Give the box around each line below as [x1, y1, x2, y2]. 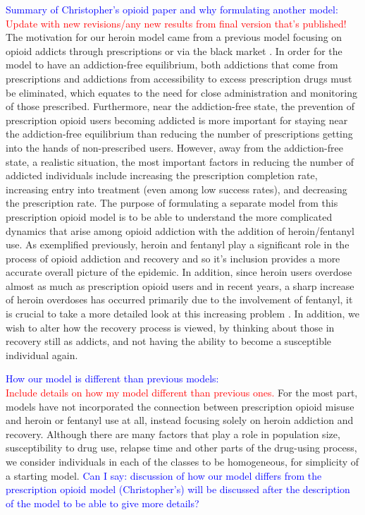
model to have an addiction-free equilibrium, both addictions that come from [6, 57, 338, 72]
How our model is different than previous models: [6, 371, 219, 386]
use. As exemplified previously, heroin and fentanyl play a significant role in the [6, 237, 349, 252]
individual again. [6, 347, 78, 362]
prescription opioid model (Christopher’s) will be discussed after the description [6, 482, 350, 497]
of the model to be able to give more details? [6, 495, 199, 510]
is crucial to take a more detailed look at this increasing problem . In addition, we [6, 306, 360, 321]
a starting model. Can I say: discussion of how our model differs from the [6, 468, 322, 483]
